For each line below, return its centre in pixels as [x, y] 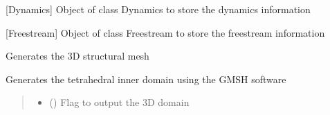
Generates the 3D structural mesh [77, 56]
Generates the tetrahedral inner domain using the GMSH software [146, 79]
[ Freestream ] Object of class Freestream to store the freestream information [165, 32]
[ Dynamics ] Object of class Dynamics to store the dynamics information [158, 9]
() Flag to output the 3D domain [119, 102]
